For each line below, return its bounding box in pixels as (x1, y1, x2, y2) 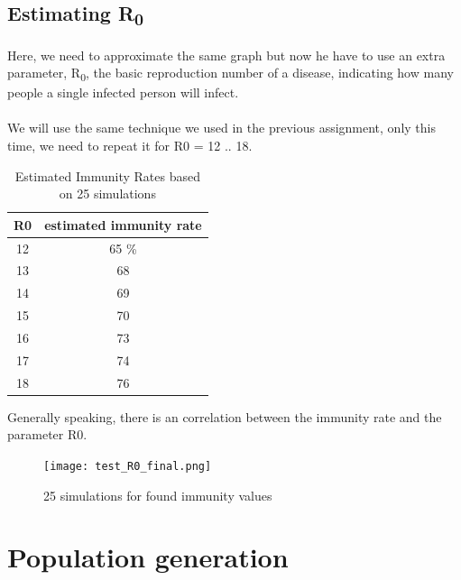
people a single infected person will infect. (7, 83, 239, 102)
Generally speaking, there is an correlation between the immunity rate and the (7, 407, 442, 426)
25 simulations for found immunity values (43, 485, 272, 504)
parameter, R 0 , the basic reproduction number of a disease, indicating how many (7, 63, 454, 84)
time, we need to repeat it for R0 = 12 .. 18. (7, 136, 253, 154)
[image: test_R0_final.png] (43, 459, 212, 473)
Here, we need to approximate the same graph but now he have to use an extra (7, 45, 446, 64)
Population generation (7, 539, 289, 575)
